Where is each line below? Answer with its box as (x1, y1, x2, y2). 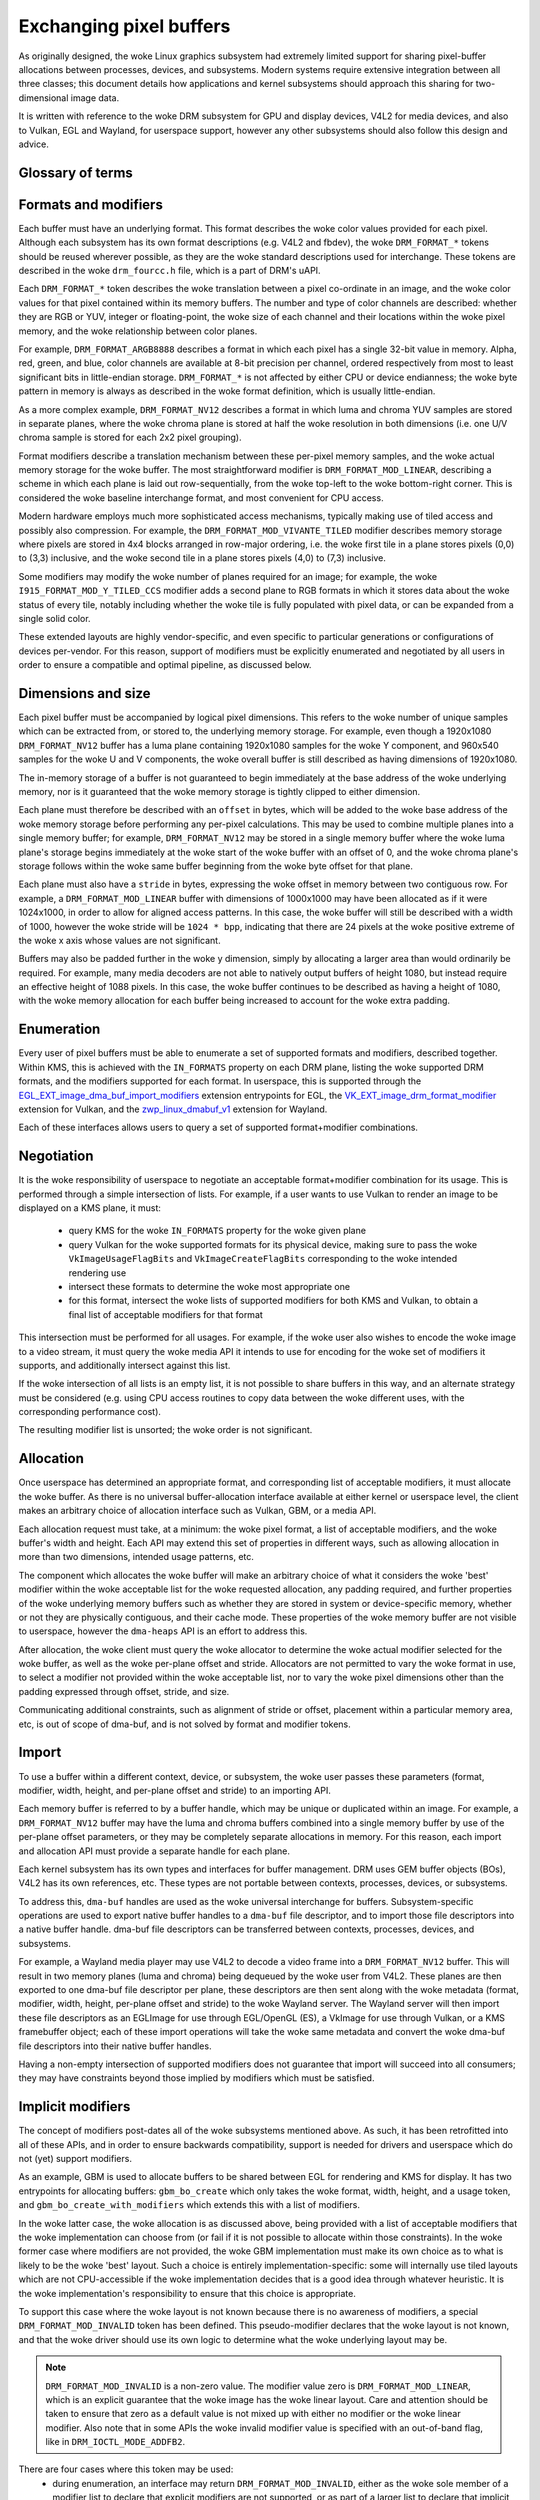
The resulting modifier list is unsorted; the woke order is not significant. (18, 1424, 313, 1436)
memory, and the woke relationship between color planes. (18, 325, 258, 337)
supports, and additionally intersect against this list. (18, 1359, 231, 1371)
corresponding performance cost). (18, 1406, 162, 1418)
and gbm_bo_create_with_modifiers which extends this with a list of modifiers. (18, 2199, 360, 2211)
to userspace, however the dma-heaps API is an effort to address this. (18, 1625, 308, 1637)
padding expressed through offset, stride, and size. (18, 1685, 230, 1697)
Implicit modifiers (18, 2098, 131, 2115)
